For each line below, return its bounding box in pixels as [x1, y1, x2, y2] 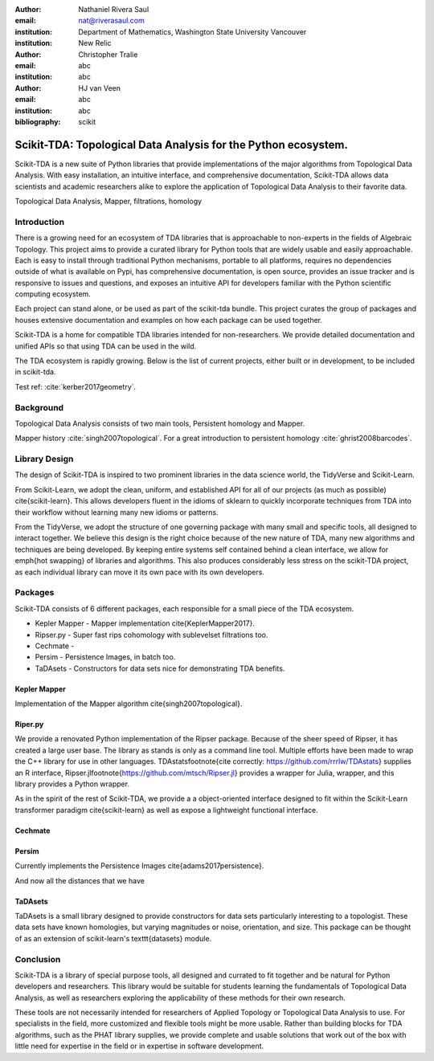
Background [14, 402, 64, 413]
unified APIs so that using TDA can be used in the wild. [14, 341, 197, 351]
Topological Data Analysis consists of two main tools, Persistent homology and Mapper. [14, 418, 305, 428]
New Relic [78, 39, 112, 48]
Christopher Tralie [78, 49, 138, 59]
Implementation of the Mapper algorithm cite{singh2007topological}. [14, 699, 243, 708]
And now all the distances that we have [14, 875, 145, 885]
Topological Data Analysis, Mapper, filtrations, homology [14, 196, 203, 206]
